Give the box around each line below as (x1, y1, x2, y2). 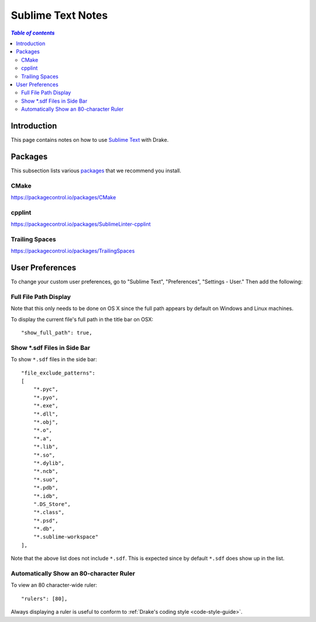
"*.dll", (33, 410, 59, 417)
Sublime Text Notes (11, 9, 108, 22)
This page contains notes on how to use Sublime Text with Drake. (11, 136, 169, 143)
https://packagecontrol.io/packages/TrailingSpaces (11, 247, 135, 254)
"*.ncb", (33, 468, 59, 475)
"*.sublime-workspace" (33, 533, 99, 541)
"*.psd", (33, 517, 59, 524)
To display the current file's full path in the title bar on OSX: (11, 315, 153, 322)
